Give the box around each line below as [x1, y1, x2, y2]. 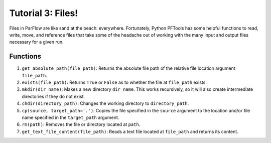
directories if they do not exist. [22, 93, 85, 99]
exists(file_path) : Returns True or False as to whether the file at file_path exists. [22, 79, 207, 85]
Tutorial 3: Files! [9, 8, 78, 19]
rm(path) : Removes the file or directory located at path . [22, 121, 141, 127]
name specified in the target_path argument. [22, 114, 119, 120]
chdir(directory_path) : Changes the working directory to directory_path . [22, 100, 189, 106]
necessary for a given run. [9, 39, 64, 45]
